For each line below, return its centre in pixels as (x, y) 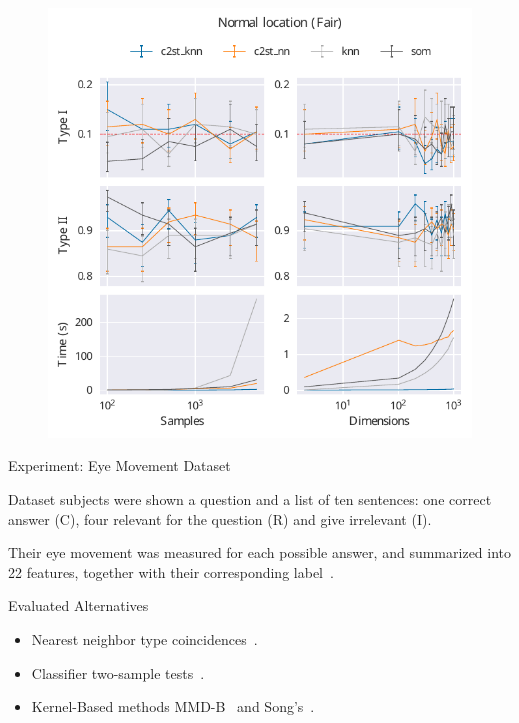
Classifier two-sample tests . (118, 672)
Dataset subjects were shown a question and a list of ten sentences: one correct (250, 499)
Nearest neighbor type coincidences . (144, 639)
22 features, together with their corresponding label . (171, 571)
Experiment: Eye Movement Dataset (119, 465)
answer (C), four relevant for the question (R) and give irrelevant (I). (220, 518)
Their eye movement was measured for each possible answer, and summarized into (260, 552)
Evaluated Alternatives (78, 605)
